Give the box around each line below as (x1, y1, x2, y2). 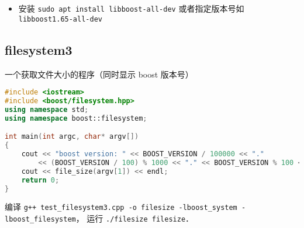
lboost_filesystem (5, 215, 76, 224)
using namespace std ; (5, 105, 89, 114)
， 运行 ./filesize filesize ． (75, 212, 194, 225)
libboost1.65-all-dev (18, 15, 102, 23)
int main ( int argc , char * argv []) (5, 132, 139, 141)
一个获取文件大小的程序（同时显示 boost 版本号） (5, 68, 194, 80)
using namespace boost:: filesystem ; (5, 114, 147, 122)
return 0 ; (21, 176, 60, 184)
